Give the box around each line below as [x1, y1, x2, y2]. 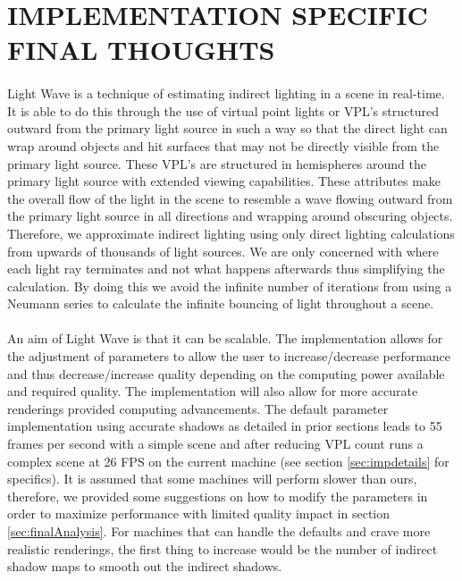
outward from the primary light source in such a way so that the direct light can [7, 119, 448, 138]
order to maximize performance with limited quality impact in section [7, 504, 391, 523]
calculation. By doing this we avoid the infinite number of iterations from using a [7, 276, 452, 295]
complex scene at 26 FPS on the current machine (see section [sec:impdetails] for [7, 451, 449, 470]
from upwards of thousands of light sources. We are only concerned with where [7, 241, 439, 260]
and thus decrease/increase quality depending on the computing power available [7, 364, 445, 383]
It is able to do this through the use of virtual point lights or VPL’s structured [7, 101, 439, 120]
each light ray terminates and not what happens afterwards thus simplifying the [7, 259, 445, 278]
